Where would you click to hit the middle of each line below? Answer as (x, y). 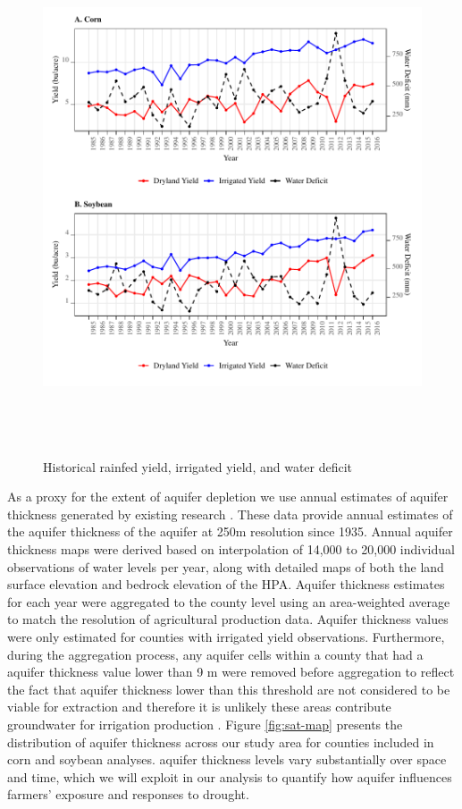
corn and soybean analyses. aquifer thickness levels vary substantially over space (227, 759)
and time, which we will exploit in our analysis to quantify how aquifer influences (230, 776)
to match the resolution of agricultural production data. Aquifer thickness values (228, 619)
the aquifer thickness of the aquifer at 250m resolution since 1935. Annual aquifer (230, 531)
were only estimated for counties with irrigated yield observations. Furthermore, (226, 636)
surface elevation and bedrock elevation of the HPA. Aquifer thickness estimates (226, 584)
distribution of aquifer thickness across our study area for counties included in (221, 742)
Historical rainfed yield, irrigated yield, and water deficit (198, 466)
